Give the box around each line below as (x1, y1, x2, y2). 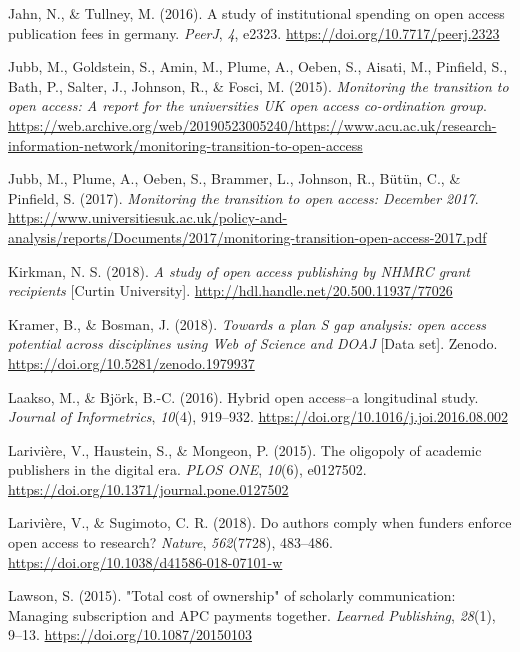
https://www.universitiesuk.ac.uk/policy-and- (8, 207, 288, 228)
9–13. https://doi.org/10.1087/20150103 (8, 624, 252, 645)
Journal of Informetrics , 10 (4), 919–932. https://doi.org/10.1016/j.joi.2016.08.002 (8, 406, 508, 427)
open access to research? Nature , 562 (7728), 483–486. (8, 532, 333, 553)
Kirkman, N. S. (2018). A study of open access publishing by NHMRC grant (8, 260, 470, 281)
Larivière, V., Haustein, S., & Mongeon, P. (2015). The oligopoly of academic (8, 439, 482, 460)
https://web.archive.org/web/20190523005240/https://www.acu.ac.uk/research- (8, 114, 497, 135)
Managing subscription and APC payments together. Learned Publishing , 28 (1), (8, 604, 496, 625)
